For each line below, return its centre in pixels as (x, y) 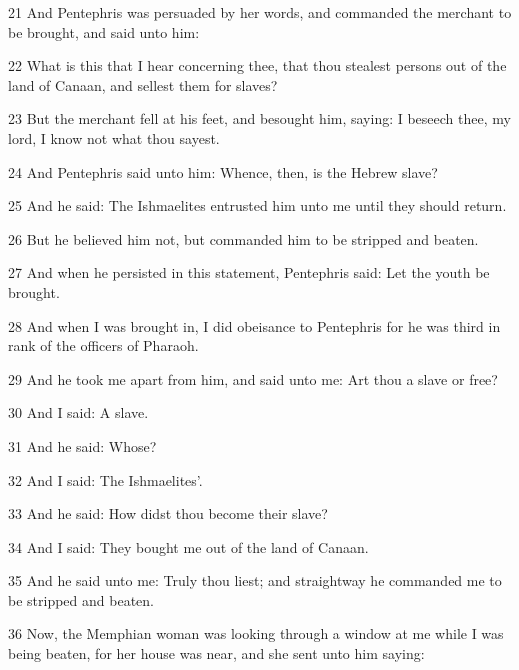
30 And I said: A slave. (78, 412)
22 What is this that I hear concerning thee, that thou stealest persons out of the (257, 65)
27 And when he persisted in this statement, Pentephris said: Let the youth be (249, 272)
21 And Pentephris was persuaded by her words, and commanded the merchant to (260, 12)
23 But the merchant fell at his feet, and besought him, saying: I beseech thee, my (259, 118)
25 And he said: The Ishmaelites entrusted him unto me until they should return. (257, 205)
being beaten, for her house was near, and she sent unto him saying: (216, 653)
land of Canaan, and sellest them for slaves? (143, 84)
